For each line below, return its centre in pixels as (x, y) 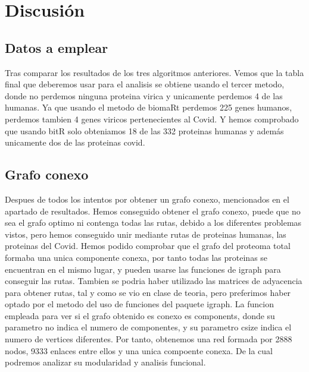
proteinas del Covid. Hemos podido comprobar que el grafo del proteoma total (148, 246)
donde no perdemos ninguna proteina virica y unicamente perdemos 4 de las (144, 95)
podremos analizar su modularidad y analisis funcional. (105, 362)
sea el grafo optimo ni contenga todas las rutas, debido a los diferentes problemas (153, 223)
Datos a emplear (57, 47)
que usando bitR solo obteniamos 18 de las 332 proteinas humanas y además (144, 130)
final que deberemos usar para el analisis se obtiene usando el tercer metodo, (145, 84)
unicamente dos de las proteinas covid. (75, 142)
